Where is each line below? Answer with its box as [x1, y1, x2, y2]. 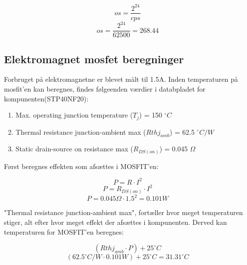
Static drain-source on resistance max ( [15, 144, 134, 154]
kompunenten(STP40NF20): [4, 93, 88, 103]
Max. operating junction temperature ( [15, 110, 133, 120]
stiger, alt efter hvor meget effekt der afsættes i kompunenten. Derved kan [4, 217, 227, 227]
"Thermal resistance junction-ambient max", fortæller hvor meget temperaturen [4, 207, 243, 217]
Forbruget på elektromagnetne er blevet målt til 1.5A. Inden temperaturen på [4, 74, 238, 84]
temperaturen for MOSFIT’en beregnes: [4, 226, 124, 237]
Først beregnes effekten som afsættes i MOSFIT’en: [4, 161, 159, 171]
